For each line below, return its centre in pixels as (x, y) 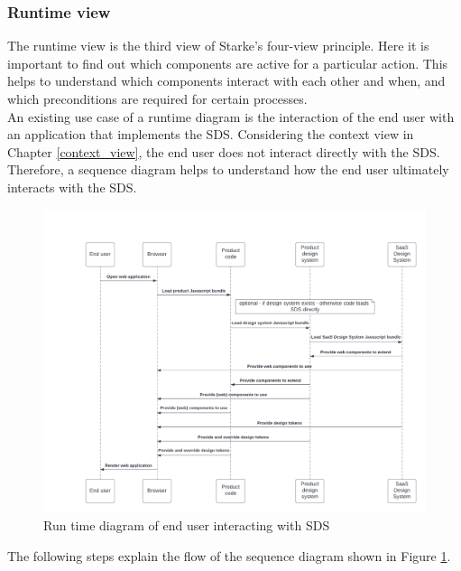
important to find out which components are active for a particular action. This (228, 63)
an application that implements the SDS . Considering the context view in (211, 134)
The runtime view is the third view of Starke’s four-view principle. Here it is (218, 46)
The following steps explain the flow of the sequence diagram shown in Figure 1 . (229, 555)
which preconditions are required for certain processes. (157, 98)
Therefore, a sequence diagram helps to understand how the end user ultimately (228, 169)
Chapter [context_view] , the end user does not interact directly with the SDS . (224, 151)
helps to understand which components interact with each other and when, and (226, 81)
